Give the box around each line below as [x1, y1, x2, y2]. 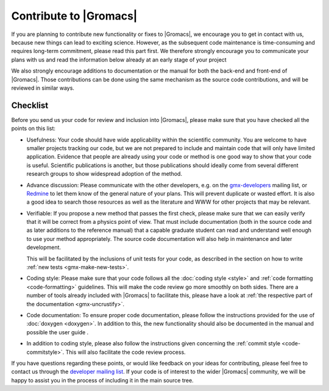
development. [26, 244, 61, 251]
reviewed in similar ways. [11, 84, 74, 91]
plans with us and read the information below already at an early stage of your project [11, 56, 227, 63]
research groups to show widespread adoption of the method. [26, 170, 183, 178]
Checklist [11, 100, 49, 110]
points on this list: [11, 125, 56, 132]
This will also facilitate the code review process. [65, 348, 186, 356]
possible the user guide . [26, 328, 89, 335]
